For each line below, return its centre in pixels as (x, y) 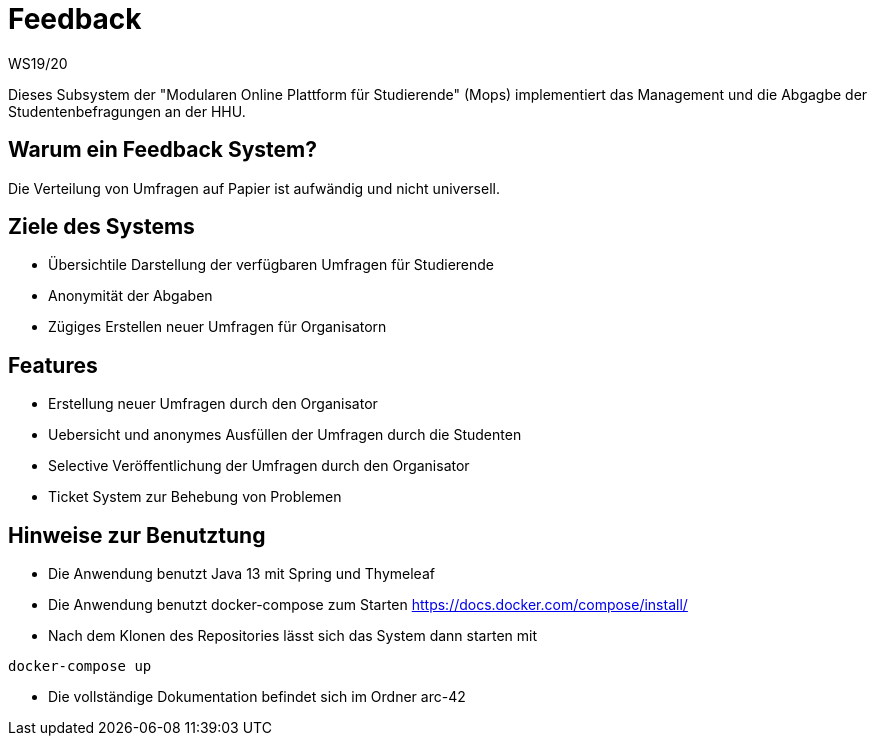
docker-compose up (80, 666)
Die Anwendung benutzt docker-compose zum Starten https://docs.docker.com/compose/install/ (368, 605)
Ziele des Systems (101, 227)
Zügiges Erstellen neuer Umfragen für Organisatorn (217, 327)
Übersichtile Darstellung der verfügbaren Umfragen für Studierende (271, 265)
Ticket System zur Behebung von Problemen (195, 497)
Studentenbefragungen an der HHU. (127, 111)
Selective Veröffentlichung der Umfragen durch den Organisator (259, 466)
